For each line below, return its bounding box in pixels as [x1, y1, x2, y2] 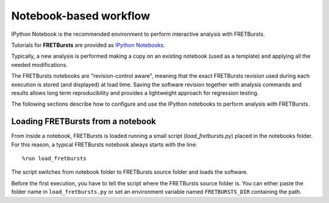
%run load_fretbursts [22, 155, 87, 162]
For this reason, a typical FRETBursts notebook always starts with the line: [11, 140, 197, 148]
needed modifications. [11, 61, 68, 68]
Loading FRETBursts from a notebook [11, 116, 157, 127]
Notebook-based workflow [11, 9, 150, 22]
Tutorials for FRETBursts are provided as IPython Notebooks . [11, 41, 166, 49]
